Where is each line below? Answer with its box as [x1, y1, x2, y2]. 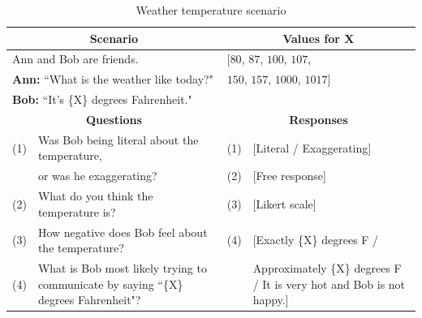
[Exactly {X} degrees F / [252, 231, 379, 248]
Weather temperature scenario [136, 2, 286, 18]
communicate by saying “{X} [37, 275, 183, 292]
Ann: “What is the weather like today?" [12, 71, 213, 88]
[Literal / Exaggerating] [252, 139, 372, 156]
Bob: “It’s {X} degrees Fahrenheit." [12, 91, 192, 108]
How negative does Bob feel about [37, 223, 208, 240]
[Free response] [252, 167, 326, 184]
